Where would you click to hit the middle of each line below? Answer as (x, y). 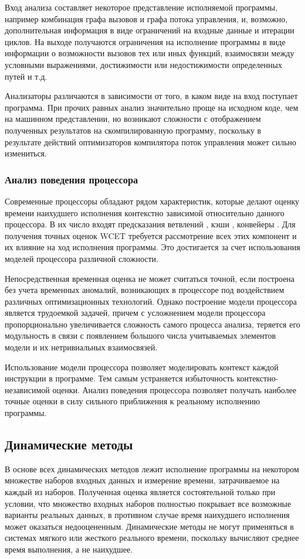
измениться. (26, 153)
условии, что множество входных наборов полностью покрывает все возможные (148, 503)
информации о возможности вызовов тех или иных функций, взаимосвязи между (150, 53)
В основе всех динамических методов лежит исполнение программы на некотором (152, 468)
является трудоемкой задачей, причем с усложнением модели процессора (135, 313)
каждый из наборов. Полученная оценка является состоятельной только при (140, 492)
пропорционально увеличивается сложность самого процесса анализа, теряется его (152, 324)
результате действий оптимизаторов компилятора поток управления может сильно (151, 142)
